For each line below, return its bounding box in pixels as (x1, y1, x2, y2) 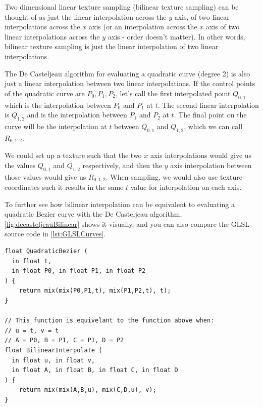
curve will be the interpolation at (5, 120, 107, 131)
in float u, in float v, (12, 356, 95, 364)
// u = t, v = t (5, 327, 59, 334)
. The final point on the (174, 109, 247, 120)
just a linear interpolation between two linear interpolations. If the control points (5, 78, 255, 89)
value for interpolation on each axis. (130, 182, 242, 192)
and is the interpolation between (27, 109, 127, 120)
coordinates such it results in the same (5, 182, 124, 192)
